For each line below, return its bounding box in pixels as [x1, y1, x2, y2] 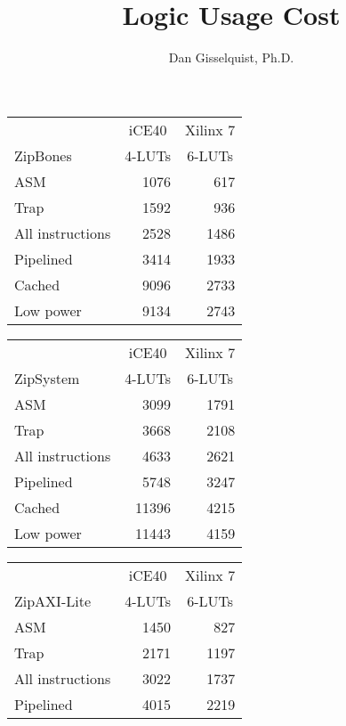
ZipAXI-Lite [14, 590, 92, 611]
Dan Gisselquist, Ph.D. [168, 48, 294, 67]
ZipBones [14, 144, 72, 166]
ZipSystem [14, 367, 80, 388]
